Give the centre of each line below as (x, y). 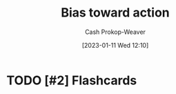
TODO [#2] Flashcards (72, 80)
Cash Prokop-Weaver (115, 32)
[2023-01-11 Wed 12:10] (115, 45)
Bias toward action (115, 13)
